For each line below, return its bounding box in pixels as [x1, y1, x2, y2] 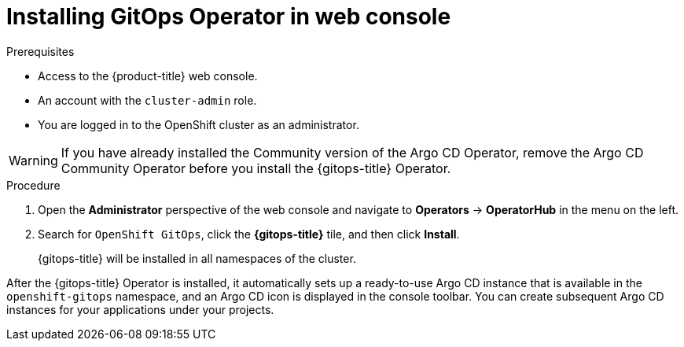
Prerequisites [6, 44, 75, 58]
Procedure [6, 178, 61, 192]
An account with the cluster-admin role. [38, 93, 257, 107]
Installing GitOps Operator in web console [6, 3, 451, 30]
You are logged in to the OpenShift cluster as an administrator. [38, 117, 359, 131]
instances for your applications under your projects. [6, 302, 274, 316]
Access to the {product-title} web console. [38, 68, 258, 83]
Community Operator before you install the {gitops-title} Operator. [61, 160, 451, 176]
